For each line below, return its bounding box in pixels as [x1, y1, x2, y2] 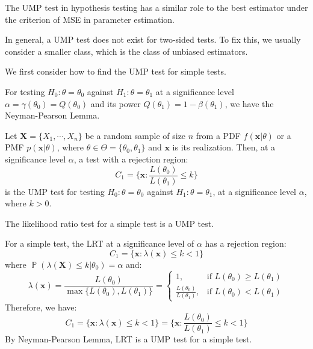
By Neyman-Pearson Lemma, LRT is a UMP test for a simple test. [5, 333, 252, 345]
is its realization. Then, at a [172, 141, 276, 153]
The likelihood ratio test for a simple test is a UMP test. [5, 217, 214, 229]
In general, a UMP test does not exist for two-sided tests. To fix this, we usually [5, 33, 301, 46]
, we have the [225, 97, 274, 110]
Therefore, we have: [5, 300, 77, 313]
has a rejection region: [205, 237, 287, 250]
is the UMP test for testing [5, 185, 105, 197]
